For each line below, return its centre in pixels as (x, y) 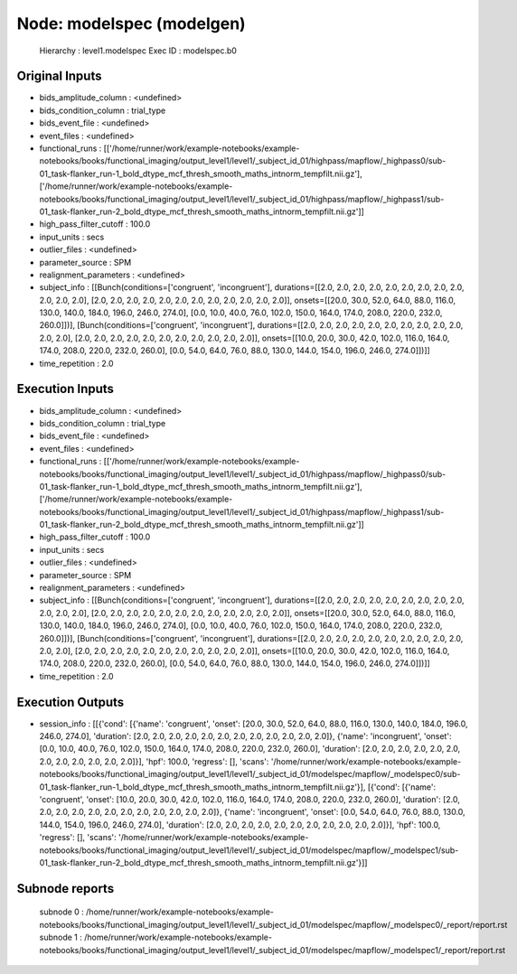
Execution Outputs (70, 702)
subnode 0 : (62, 912)
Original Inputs (59, 76)
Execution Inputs (66, 389)
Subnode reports (66, 889)
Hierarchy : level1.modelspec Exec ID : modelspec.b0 (138, 51)
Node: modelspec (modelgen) (131, 23)
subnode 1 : (61, 937)
